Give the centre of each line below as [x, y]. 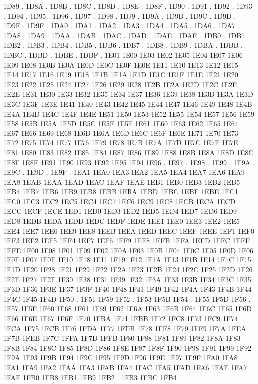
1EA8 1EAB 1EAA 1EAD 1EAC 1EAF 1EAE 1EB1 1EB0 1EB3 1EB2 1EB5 [122, 182]
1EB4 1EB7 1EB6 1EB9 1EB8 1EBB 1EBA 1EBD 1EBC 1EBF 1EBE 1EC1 [121, 192]
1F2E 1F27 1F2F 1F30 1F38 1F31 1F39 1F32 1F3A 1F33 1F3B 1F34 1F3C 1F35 [127, 279]
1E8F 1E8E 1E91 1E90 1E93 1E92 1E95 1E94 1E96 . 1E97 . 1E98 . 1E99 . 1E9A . [129, 162]
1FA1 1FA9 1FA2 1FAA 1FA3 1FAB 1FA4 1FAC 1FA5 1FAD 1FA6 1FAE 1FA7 [125, 367]
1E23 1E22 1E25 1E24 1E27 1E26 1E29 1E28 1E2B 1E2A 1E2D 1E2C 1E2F [120, 84]
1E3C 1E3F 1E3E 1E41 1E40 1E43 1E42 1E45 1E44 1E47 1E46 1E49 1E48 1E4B [128, 103]
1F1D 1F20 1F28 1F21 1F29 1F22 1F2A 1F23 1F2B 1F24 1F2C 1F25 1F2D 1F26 [128, 270]
